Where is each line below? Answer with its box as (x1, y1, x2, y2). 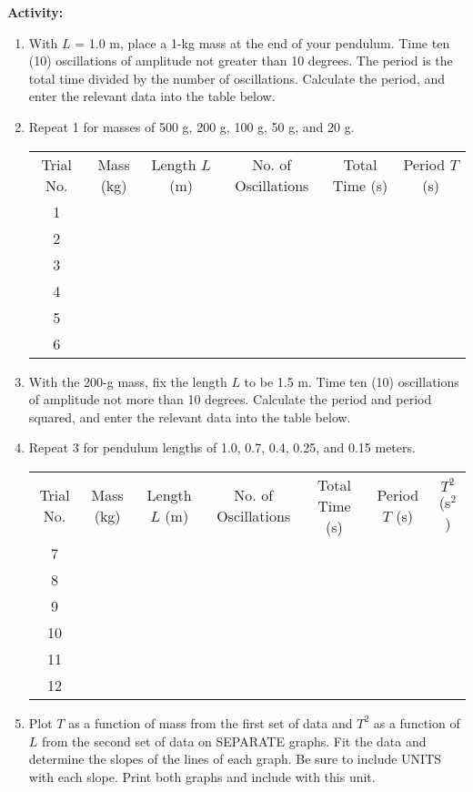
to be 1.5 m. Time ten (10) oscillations (244, 371, 459, 391)
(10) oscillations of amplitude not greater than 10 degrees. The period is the (28, 51, 453, 70)
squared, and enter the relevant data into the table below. (28, 407, 351, 426)
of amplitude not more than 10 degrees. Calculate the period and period (28, 390, 432, 409)
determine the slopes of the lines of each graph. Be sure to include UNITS (28, 749, 442, 768)
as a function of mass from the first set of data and (68, 713, 353, 732)
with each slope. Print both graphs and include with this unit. (28, 767, 376, 786)
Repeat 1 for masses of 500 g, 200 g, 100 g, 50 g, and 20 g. (28, 117, 355, 136)
